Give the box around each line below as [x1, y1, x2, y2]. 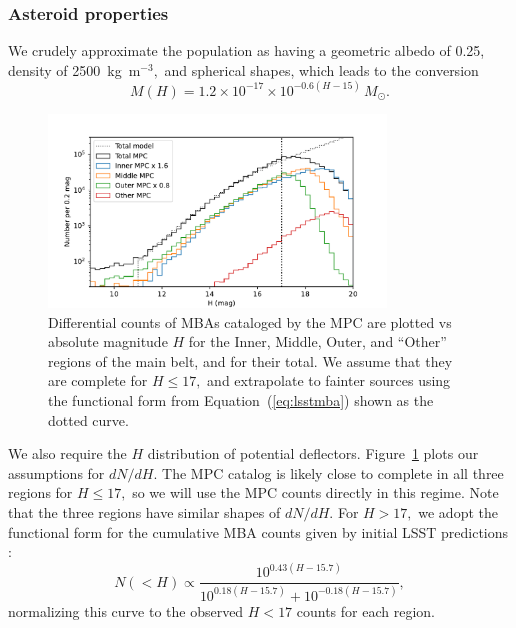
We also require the [8, 443, 127, 464]
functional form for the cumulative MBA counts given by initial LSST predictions [8, 521, 509, 542]
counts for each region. [296, 600, 435, 621]
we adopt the [418, 502, 498, 522]
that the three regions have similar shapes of [8, 502, 281, 522]
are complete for [48, 370, 148, 391]
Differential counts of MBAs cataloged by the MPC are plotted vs [48, 311, 452, 332]
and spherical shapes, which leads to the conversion [164, 59, 479, 80]
